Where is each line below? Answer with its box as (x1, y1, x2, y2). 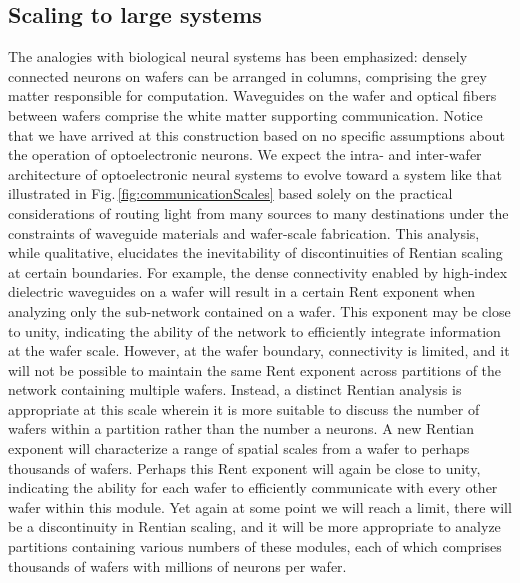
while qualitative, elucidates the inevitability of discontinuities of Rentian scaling (8, 242, 503, 263)
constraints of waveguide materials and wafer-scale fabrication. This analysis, (8, 222, 480, 243)
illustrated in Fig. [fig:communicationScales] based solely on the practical (8, 183, 453, 204)
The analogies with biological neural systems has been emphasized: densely (8, 46, 468, 67)
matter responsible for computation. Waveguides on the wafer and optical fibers (8, 85, 497, 106)
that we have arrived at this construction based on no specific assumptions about (8, 124, 505, 145)
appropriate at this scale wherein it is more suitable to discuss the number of (8, 398, 480, 419)
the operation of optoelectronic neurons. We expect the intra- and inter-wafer (8, 144, 482, 165)
